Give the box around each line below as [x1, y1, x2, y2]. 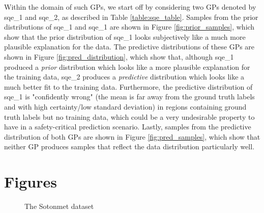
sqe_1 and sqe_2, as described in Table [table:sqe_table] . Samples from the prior [4, 11, 258, 22]
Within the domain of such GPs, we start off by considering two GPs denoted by [4, 2, 256, 12]
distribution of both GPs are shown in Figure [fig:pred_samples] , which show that [4, 131, 260, 142]
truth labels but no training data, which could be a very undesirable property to [4, 111, 255, 122]
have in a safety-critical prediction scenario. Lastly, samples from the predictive [4, 121, 251, 132]
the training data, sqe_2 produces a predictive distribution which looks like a [4, 71, 245, 82]
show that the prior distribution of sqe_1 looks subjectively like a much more [4, 31, 246, 42]
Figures [4, 171, 57, 192]
